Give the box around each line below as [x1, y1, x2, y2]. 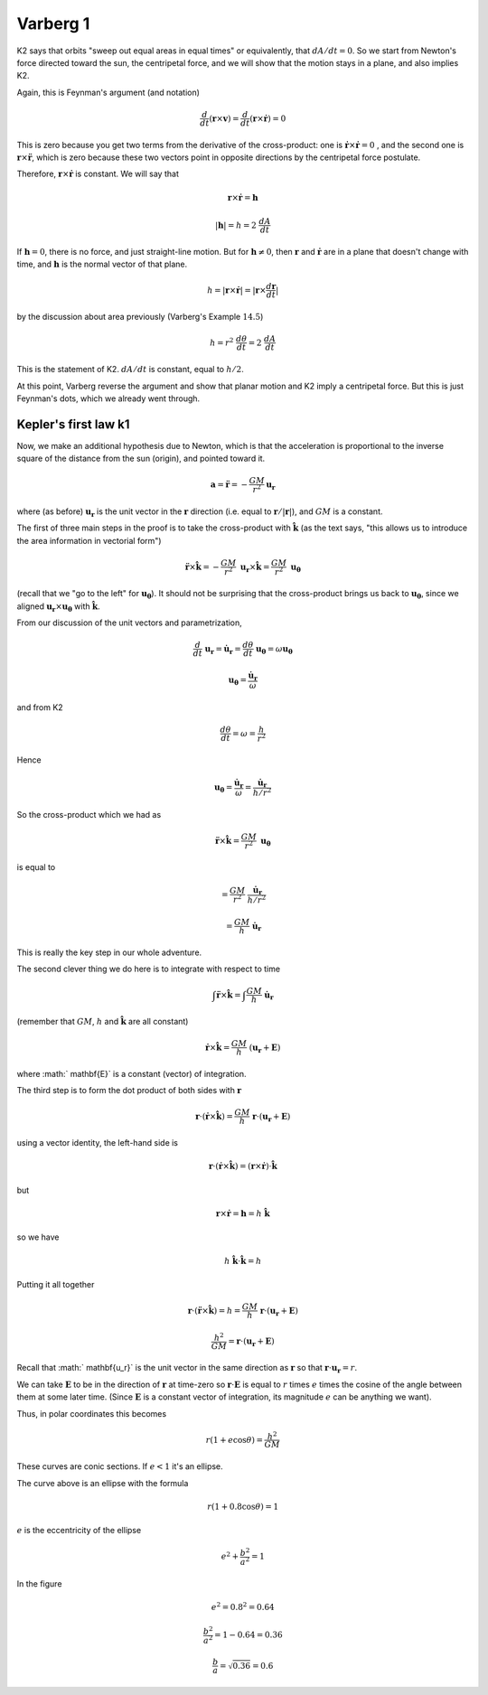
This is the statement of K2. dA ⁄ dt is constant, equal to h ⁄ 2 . [16, 364, 244, 375]
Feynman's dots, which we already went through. [16, 393, 201, 404]
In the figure [16, 1578, 62, 1589]
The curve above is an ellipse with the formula [16, 1477, 189, 1488]
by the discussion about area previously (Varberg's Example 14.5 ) [16, 312, 264, 323]
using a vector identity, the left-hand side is [16, 1138, 179, 1148]
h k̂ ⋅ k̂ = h [224, 1256, 262, 1266]
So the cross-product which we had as [16, 809, 162, 819]
